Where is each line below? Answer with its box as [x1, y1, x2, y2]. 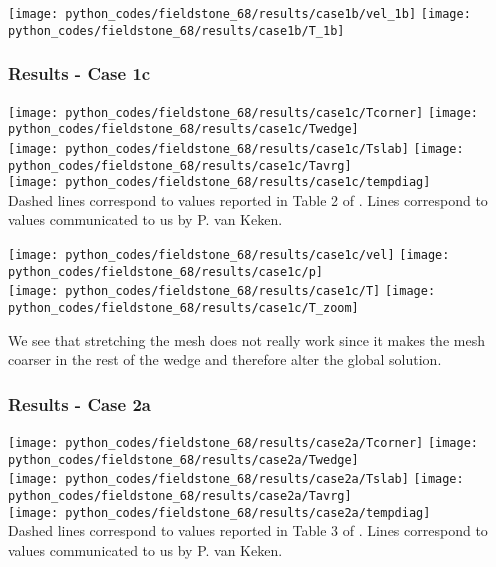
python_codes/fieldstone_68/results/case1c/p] [8, 264, 323, 279]
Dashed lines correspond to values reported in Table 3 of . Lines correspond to [8, 520, 488, 541]
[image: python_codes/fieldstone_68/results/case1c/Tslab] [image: [8, 141, 464, 156]
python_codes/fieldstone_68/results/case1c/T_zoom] [8, 300, 359, 315]
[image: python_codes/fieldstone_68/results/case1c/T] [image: [8, 284, 436, 299]
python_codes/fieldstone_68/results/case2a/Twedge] [8, 452, 359, 467]
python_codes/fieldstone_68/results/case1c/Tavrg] [8, 158, 352, 173]
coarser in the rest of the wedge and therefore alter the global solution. [8, 349, 442, 370]
